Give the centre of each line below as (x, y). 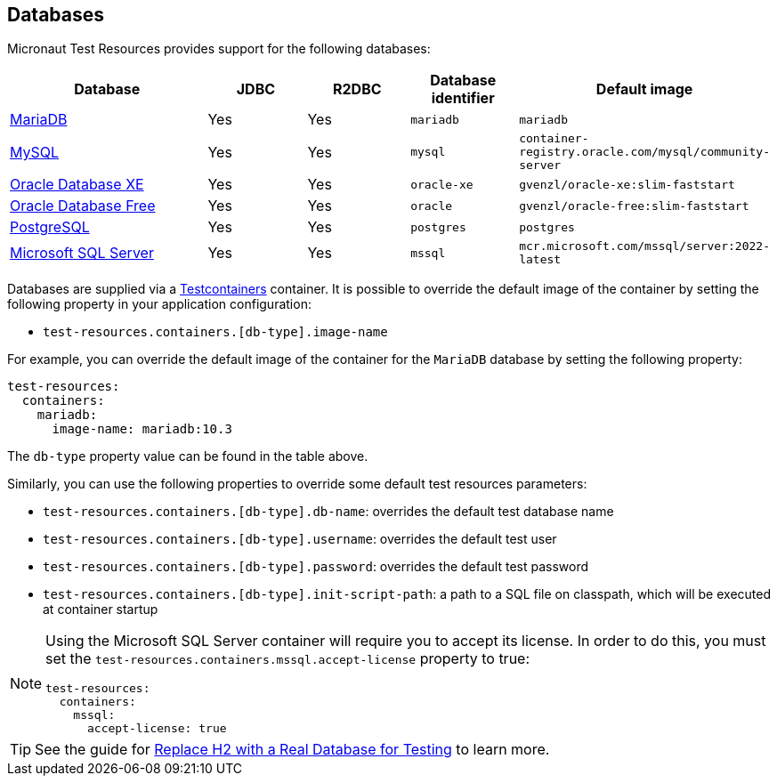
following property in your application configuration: (159, 304)
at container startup (101, 609)
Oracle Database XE (77, 185)
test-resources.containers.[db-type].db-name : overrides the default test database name (328, 512)
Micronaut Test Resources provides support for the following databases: (219, 49)
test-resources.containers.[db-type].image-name (215, 332)
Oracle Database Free (83, 206)
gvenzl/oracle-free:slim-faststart (634, 206)
